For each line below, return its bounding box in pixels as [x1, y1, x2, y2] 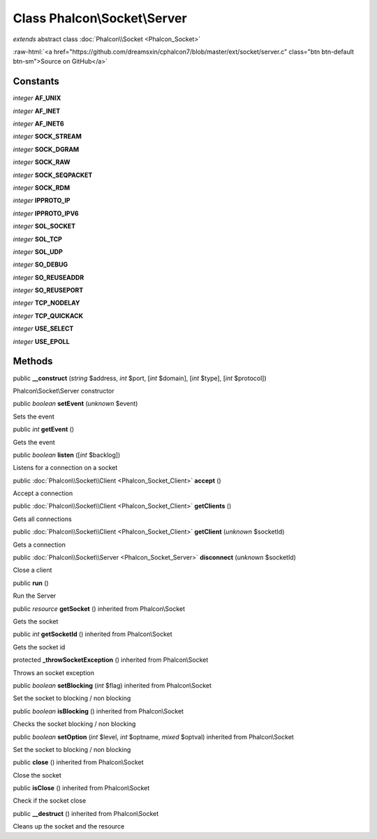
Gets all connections [13, 515, 73, 523]
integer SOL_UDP [13, 248, 63, 256]
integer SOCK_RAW [13, 158, 71, 167]
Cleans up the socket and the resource [13, 822, 125, 831]
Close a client [13, 566, 52, 575]
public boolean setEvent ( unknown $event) [13, 400, 138, 408]
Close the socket [13, 771, 62, 779]
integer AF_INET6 [13, 119, 64, 128]
